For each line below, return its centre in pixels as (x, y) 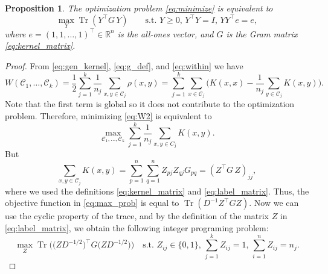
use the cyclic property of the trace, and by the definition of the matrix (137, 216)
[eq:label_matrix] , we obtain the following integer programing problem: (137, 227)
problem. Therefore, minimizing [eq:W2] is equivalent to (108, 115)
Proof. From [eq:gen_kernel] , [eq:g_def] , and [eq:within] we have (124, 66)
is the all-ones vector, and (166, 33)
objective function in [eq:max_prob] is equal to (92, 203)
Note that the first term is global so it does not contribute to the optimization (150, 104)
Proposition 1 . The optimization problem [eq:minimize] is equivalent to (139, 8)
